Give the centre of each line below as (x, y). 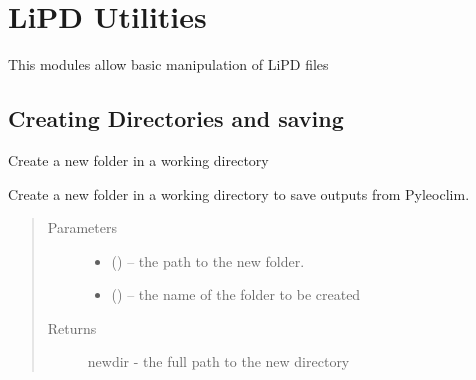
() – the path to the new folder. (208, 260)
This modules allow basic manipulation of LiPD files (168, 64)
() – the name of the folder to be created (236, 294)
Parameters (82, 227)
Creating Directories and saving (176, 118)
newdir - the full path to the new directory (218, 361)
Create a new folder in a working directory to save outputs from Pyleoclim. (239, 193)
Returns (72, 327)
